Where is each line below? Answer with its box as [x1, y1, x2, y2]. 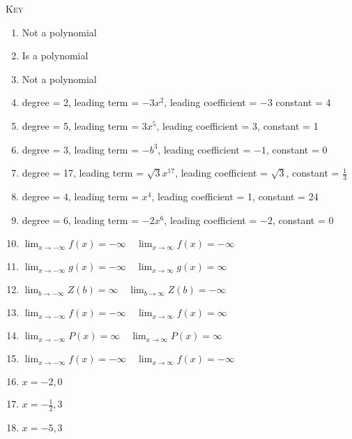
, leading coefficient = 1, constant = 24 [151, 188, 319, 203]
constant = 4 [275, 95, 331, 110]
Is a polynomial [22, 48, 89, 63]
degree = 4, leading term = [22, 188, 139, 203]
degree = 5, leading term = [22, 118, 139, 133]
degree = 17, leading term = [22, 165, 144, 180]
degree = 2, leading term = [22, 95, 139, 110]
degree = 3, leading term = [22, 142, 139, 156]
